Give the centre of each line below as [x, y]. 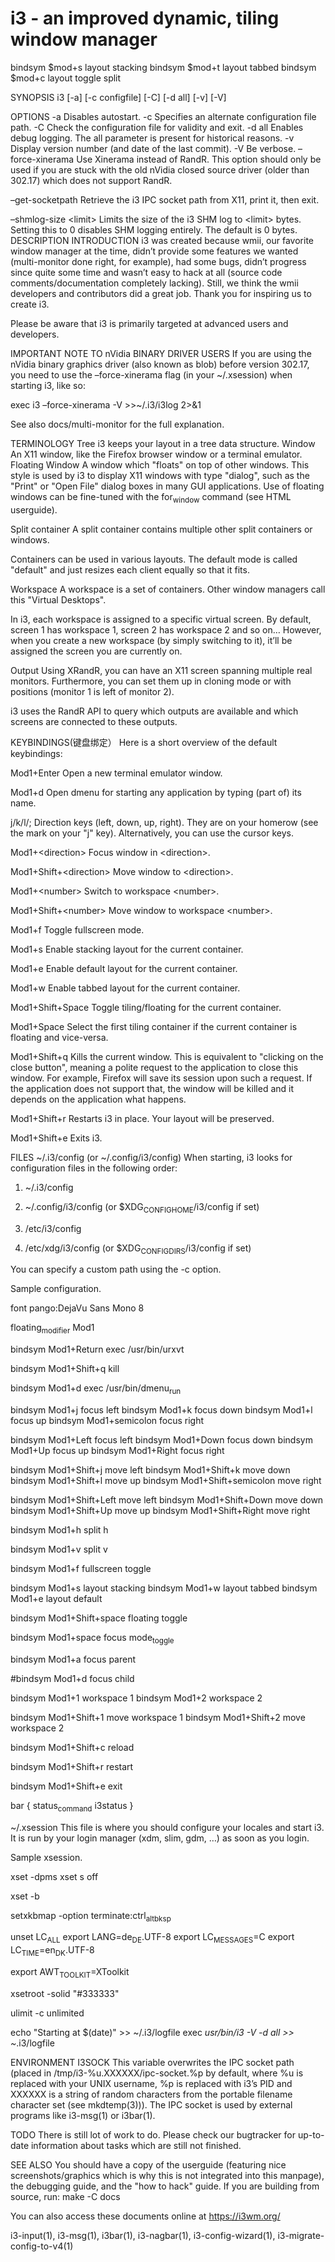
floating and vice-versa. [59, 1037]
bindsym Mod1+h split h [59, 1529]
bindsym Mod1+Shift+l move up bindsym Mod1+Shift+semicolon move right [166, 1480]
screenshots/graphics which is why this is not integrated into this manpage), [167, 2175]
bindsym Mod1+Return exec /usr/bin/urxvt [97, 1349]
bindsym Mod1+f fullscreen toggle [81, 1568]
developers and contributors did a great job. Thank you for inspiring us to [161, 293]
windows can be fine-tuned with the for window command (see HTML [151, 497]
